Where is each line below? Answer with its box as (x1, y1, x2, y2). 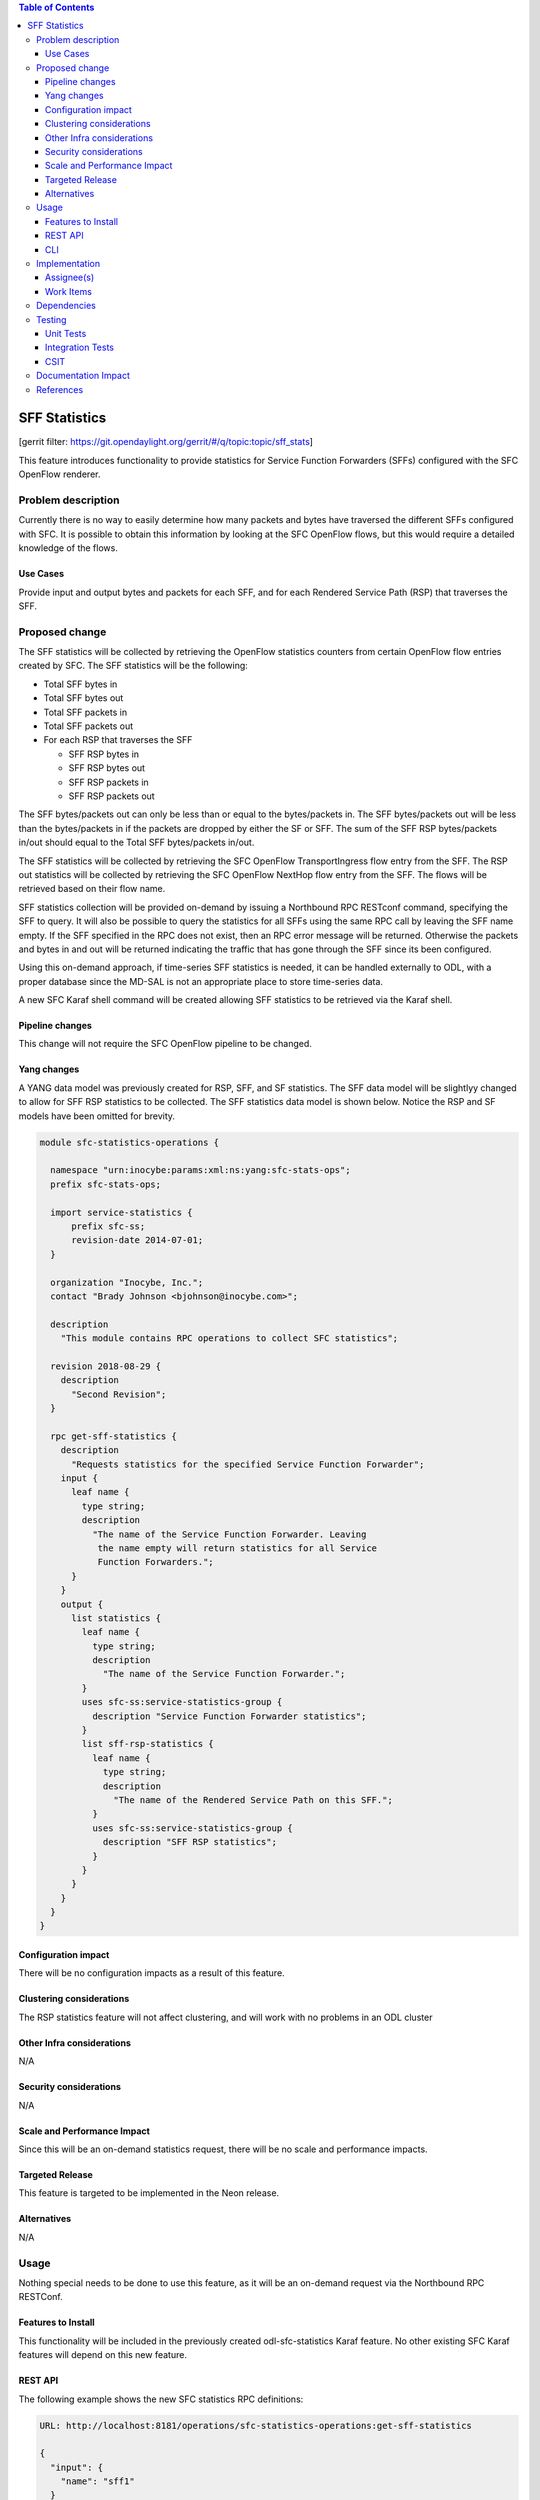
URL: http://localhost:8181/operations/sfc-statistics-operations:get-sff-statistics (39, 2420, 472, 2431)
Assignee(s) (45, 271, 95, 284)
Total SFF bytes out (43, 692, 124, 704)
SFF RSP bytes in (68, 748, 140, 760)
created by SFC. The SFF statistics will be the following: (18, 660, 249, 672)
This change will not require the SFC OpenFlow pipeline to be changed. (18, 1038, 312, 1050)
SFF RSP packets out (68, 790, 155, 802)
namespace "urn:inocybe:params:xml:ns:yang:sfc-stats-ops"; (50, 1165, 351, 1176)
